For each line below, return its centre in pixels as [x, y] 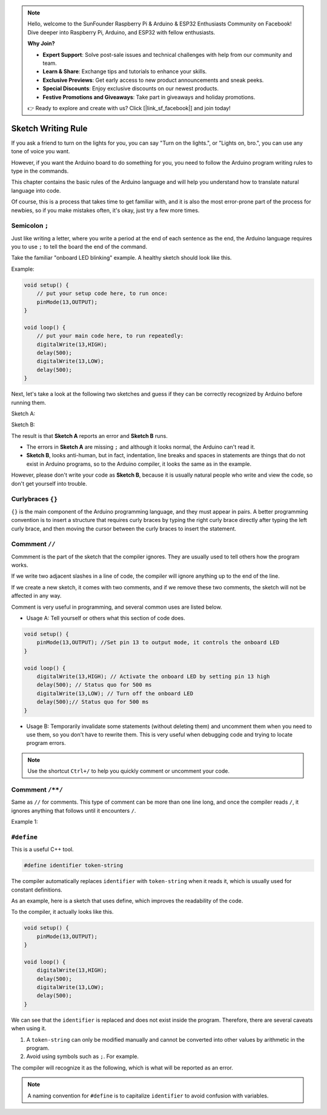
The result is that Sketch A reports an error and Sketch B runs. [89, 435]
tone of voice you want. [41, 151]
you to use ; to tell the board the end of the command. [79, 247]
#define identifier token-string [74, 865]
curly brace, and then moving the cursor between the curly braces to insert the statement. [124, 528]
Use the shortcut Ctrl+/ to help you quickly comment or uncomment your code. [129, 771]
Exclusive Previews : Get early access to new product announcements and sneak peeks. [153, 80]
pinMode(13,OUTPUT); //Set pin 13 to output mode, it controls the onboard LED [158, 643]
